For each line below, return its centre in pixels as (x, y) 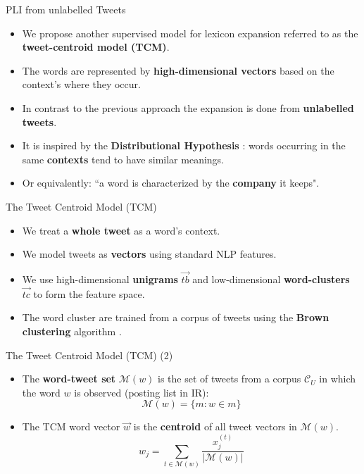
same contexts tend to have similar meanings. (123, 159)
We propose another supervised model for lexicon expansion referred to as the (190, 33)
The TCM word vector (71, 426)
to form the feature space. (89, 293)
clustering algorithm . (72, 331)
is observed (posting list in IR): (142, 392)
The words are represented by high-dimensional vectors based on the (178, 70)
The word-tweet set (69, 379)
